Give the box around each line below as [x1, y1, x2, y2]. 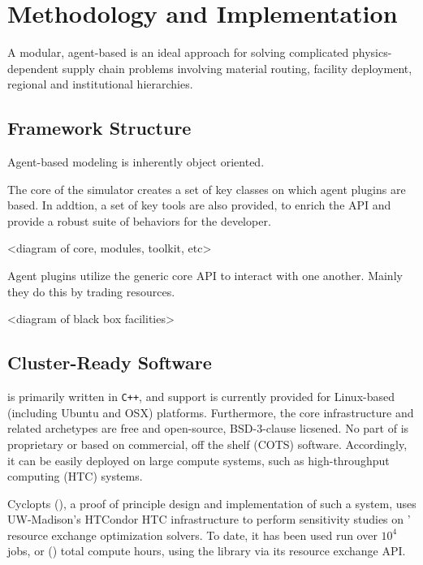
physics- [352, 44, 392, 61]
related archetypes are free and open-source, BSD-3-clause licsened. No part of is [7, 420, 409, 437]
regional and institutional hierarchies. [7, 75, 193, 93]
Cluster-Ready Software [7, 350, 212, 375]
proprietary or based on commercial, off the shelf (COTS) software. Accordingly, [7, 435, 408, 452]
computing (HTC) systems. [7, 468, 143, 485]
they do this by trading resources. [7, 282, 175, 300]
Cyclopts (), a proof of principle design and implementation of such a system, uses [7, 494, 417, 511]
